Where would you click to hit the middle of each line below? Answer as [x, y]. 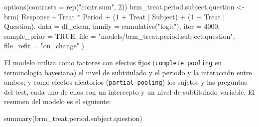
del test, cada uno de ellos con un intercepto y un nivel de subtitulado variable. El [129, 91]
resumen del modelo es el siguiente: [58, 101]
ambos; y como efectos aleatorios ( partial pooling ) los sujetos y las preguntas [126, 82]
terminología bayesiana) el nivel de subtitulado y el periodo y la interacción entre [128, 72]
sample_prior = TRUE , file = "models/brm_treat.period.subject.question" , [120, 36]
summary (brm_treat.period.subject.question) [73, 118]
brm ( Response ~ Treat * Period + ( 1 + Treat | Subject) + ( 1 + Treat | [115, 16]
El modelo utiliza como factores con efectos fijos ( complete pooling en [113, 62]
